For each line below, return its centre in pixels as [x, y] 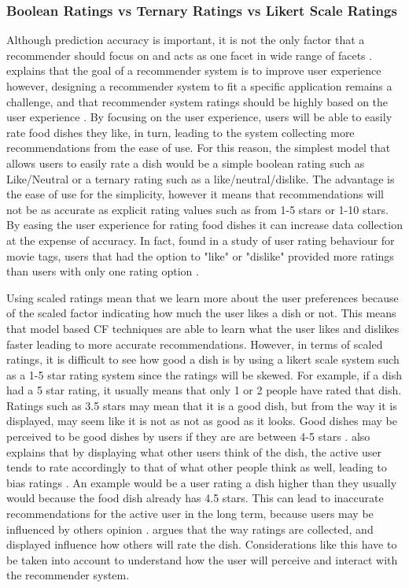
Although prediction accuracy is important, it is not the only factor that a [186, 40]
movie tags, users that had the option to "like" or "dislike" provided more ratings [200, 255]
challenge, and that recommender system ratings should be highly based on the [197, 101]
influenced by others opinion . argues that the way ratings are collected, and [190, 529]
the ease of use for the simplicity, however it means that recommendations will [195, 194]
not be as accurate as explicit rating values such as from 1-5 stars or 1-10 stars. [197, 209]
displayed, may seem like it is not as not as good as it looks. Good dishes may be [202, 421]
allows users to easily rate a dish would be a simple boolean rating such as [186, 163]
